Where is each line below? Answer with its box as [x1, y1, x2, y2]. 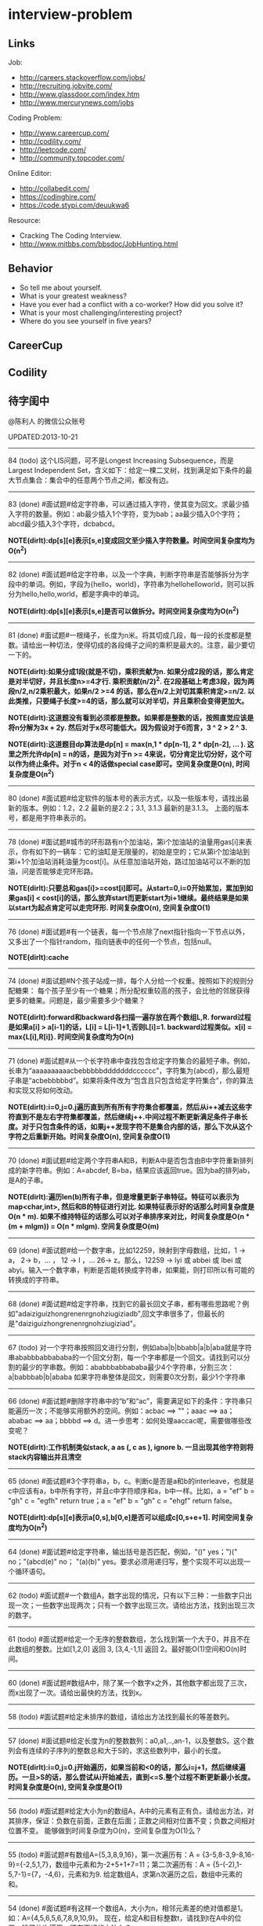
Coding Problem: [8, 113, 63, 123]
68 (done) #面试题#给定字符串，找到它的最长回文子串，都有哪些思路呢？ [8, 1299, 243, 1309]
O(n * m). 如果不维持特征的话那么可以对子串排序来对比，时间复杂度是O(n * [8, 1212, 250, 1221]
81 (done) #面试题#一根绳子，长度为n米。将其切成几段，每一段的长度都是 [8, 630, 245, 639]
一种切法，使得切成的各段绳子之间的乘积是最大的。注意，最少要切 [41, 640, 255, 650]
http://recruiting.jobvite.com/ [19, 81, 113, 90]
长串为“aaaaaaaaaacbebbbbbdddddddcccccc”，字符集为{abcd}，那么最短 [8, 1066, 250, 1075]
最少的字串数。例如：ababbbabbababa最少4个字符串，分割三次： [21, 1363, 235, 1372]
